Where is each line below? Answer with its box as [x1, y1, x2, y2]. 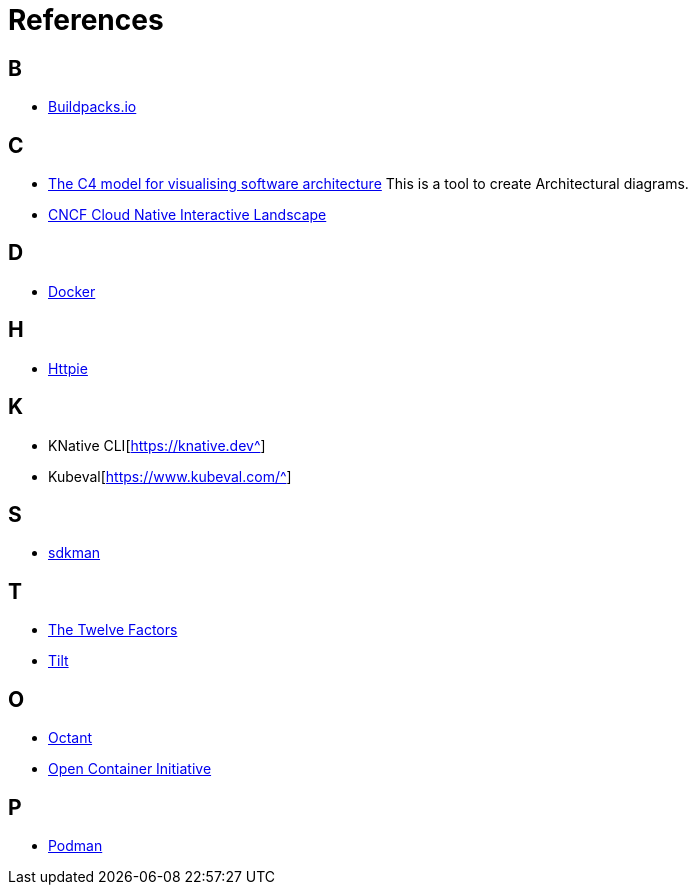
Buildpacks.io [48, 98, 137, 116]
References [8, 3, 164, 37]
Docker [48, 282, 96, 300]
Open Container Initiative [48, 760, 212, 778]
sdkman [48, 544, 101, 562]
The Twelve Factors [48, 621, 178, 639]
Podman [48, 836, 103, 854]
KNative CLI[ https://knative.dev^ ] [48, 436, 266, 454]
